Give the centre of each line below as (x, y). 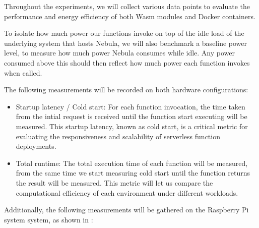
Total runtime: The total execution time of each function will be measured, (132, 163)
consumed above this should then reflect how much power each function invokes (127, 62)
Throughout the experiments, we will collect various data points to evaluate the (127, 6)
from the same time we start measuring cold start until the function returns (133, 173)
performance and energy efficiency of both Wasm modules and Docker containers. (130, 16)
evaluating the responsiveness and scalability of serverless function (118, 136)
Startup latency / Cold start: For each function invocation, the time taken (131, 106)
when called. (23, 72)
